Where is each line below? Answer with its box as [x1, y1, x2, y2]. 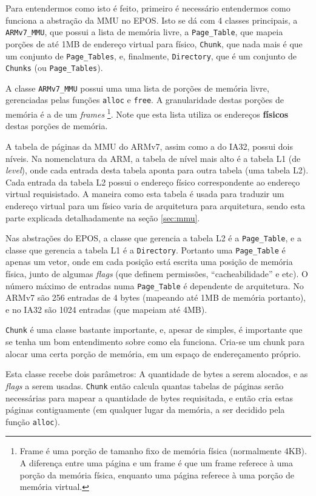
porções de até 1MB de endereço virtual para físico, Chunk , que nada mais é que [5, 37, 303, 50]
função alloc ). [5, 415, 60, 427]
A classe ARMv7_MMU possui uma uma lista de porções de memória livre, [5, 81, 269, 94]
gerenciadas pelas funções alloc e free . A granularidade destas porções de [5, 93, 284, 106]
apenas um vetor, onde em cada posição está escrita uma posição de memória [5, 255, 293, 268]
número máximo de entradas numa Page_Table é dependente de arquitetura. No [5, 279, 304, 292]
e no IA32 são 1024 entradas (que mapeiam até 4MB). [5, 303, 207, 315]
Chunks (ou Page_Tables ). [5, 61, 103, 74]
